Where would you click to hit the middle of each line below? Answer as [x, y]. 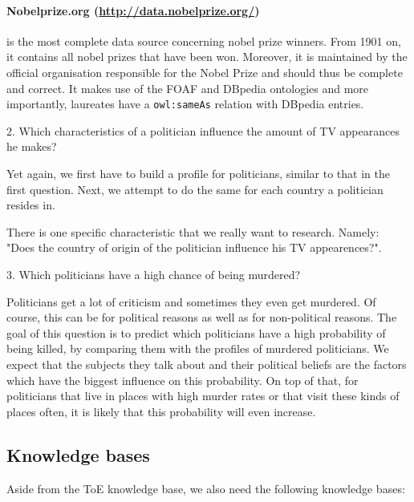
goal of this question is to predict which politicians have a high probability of [196, 332]
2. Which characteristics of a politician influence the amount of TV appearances [203, 130]
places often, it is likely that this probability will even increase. [161, 411]
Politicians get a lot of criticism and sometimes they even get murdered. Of [191, 301]
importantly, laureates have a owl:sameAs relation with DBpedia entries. [185, 104]
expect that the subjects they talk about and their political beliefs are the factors [207, 364]
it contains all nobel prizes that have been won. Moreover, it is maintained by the [207, 57]
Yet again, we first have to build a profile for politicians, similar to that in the [198, 174]
